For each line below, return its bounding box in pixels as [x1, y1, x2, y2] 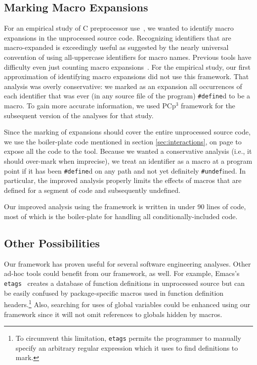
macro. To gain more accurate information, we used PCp [4, 100, 176, 111]
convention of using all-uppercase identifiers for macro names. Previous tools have [4, 51, 252, 62]
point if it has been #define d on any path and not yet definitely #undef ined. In [4, 165, 246, 176]
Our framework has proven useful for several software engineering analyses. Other [4, 258, 251, 269]
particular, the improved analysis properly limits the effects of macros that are [4, 175, 242, 185]
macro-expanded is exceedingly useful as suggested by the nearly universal [4, 42, 229, 52]
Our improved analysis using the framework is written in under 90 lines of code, [4, 201, 246, 212]
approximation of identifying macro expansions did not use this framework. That [4, 71, 249, 82]
